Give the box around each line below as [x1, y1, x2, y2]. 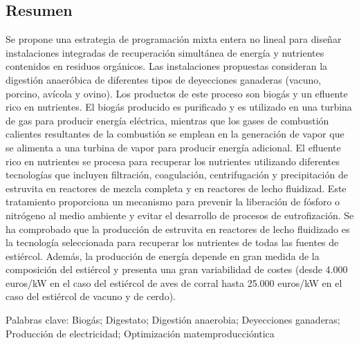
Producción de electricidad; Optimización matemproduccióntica [6, 326, 275, 340]
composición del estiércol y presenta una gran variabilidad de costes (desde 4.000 [6, 262, 348, 277]
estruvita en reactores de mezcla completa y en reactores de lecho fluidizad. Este [6, 180, 347, 195]
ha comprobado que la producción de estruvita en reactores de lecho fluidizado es [6, 221, 350, 236]
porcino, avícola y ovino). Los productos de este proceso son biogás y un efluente [6, 86, 348, 100]
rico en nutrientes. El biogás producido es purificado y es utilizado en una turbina [6, 100, 352, 114]
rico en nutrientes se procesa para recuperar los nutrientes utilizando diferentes [6, 153, 340, 168]
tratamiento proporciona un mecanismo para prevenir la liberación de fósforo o [6, 194, 340, 209]
